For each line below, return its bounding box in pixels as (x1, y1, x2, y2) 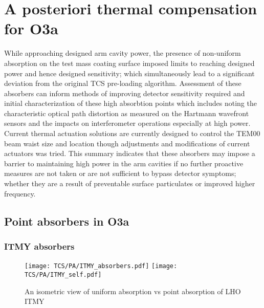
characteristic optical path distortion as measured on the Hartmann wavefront (4, 107, 249, 118)
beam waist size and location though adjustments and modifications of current (4, 138, 250, 148)
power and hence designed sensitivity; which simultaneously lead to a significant (4, 68, 255, 78)
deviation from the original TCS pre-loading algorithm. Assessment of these (4, 78, 241, 89)
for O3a (4, 18, 58, 39)
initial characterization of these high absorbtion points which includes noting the (4, 98, 257, 108)
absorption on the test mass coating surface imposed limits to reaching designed (4, 57, 255, 68)
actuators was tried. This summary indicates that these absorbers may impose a (4, 148, 255, 159)
